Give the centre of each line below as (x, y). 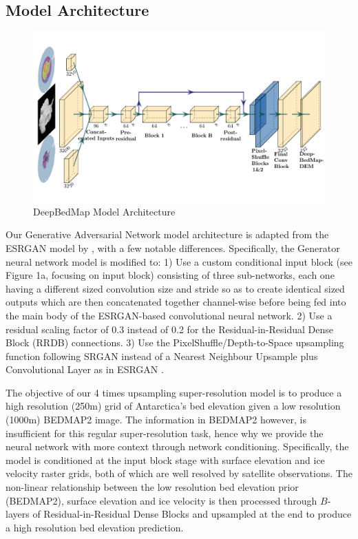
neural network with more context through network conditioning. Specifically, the (177, 446)
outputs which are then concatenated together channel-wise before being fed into (176, 302)
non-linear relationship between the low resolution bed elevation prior (152, 487)
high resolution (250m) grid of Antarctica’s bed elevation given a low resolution (173, 406)
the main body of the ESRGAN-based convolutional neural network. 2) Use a (169, 315)
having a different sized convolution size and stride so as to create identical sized (175, 288)
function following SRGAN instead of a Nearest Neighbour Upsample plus (162, 356)
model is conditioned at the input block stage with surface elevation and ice (165, 459)
